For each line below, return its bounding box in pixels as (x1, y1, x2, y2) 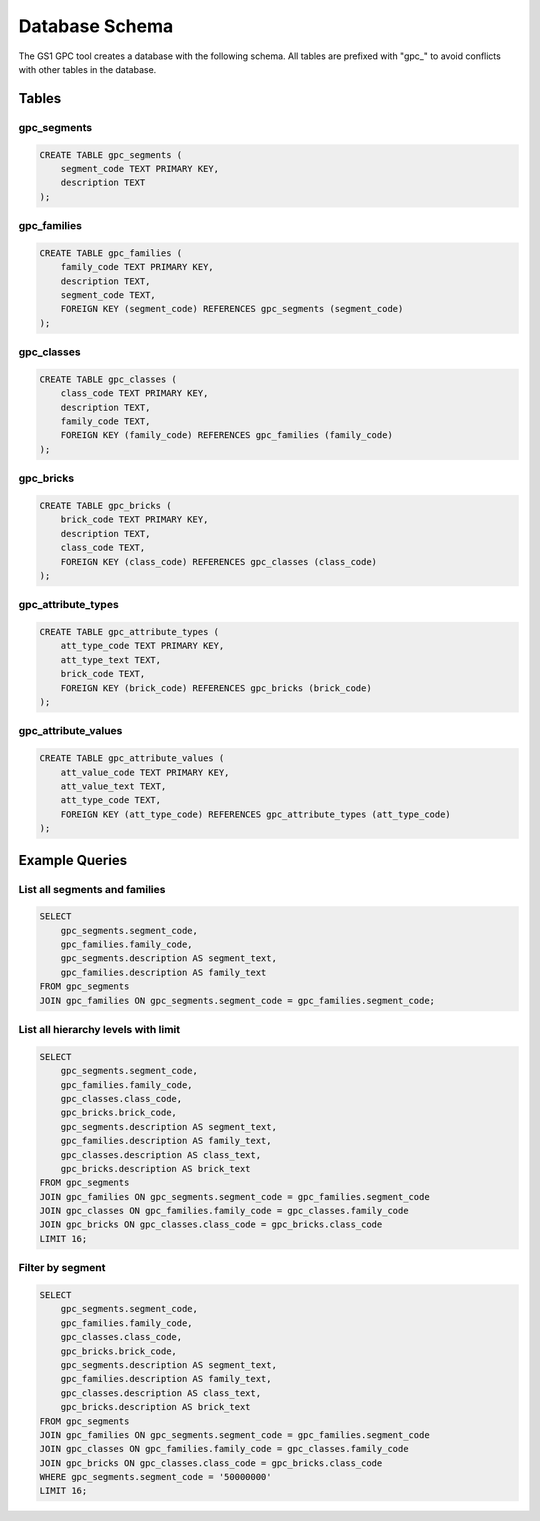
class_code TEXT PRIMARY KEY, (60, 388, 209, 399)
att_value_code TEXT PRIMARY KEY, (60, 766, 230, 778)
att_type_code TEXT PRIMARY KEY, (60, 640, 225, 652)
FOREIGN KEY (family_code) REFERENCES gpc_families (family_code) (60, 430, 394, 441)
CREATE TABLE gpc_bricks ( (39, 500, 172, 511)
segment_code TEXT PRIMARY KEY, (60, 163, 220, 174)
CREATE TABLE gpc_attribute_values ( (39, 753, 225, 764)
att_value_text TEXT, (60, 780, 167, 792)
